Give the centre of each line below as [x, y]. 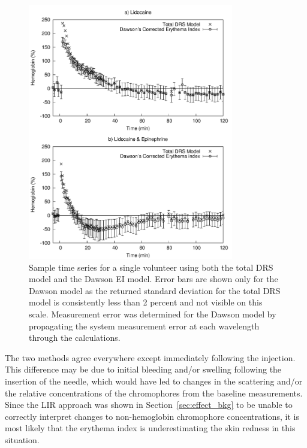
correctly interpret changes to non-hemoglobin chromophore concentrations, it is [152, 416]
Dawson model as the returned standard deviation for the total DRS [155, 290]
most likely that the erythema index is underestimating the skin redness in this [150, 428]
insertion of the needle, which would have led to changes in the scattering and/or [154, 381]
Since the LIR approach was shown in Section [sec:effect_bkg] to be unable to [149, 405]
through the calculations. [75, 337]
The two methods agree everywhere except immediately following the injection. [150, 357]
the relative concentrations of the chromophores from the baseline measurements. [154, 393]
